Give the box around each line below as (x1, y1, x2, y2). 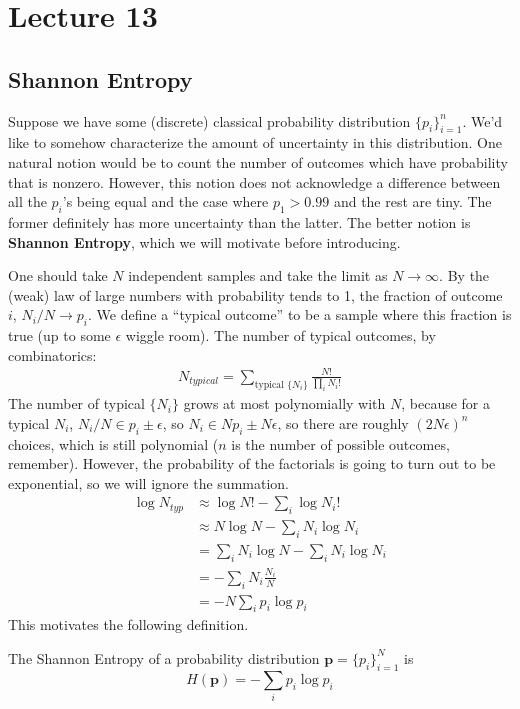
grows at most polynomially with (183, 393, 386, 414)
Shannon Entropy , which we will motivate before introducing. (8, 231, 401, 252)
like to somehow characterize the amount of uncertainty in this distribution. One (8, 132, 502, 153)
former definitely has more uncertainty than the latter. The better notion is (8, 211, 471, 232)
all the (8, 191, 47, 212)
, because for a (401, 393, 491, 414)
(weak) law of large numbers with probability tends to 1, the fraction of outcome (8, 284, 503, 305)
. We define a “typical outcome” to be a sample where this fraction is (88, 304, 512, 325)
